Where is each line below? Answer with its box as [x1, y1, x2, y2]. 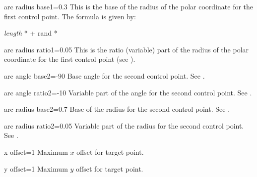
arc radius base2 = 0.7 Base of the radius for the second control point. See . [4, 104, 230, 114]
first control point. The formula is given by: [4, 11, 136, 21]
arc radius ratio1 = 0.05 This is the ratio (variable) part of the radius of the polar [4, 44, 249, 54]
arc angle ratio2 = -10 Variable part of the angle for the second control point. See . [4, 87, 252, 97]
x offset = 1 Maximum [4, 146, 68, 157]
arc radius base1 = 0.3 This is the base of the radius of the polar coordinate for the [4, 1, 254, 11]
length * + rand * [4, 28, 58, 38]
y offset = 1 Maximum [4, 163, 68, 174]
